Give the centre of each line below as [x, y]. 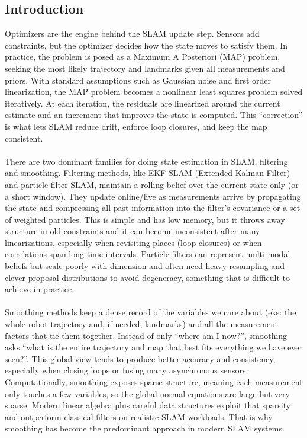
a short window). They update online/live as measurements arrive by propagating [153, 196]
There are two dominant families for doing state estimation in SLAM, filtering [146, 161]
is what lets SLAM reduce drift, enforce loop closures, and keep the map [136, 126]
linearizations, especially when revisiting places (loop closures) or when [133, 242]
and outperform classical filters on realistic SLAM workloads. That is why [139, 416]
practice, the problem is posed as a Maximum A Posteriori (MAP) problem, [143, 57]
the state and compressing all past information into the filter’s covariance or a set [153, 208]
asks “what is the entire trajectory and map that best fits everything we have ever [153, 347]
